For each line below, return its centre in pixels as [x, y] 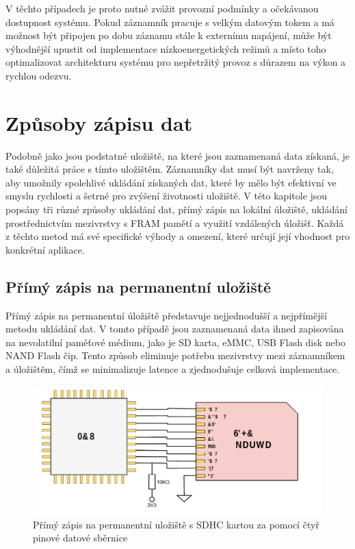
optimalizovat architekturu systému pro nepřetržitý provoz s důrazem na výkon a [176, 62]
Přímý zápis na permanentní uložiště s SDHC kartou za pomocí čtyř [176, 524]
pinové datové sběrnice [80, 538]
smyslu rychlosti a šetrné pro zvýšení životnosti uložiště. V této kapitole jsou [167, 196]
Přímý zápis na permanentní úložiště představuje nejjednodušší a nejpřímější [166, 315]
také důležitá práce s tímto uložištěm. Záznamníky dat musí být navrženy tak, [170, 169]
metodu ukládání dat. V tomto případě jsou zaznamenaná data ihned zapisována [175, 329]
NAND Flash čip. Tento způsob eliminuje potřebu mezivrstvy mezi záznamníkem [175, 355]
